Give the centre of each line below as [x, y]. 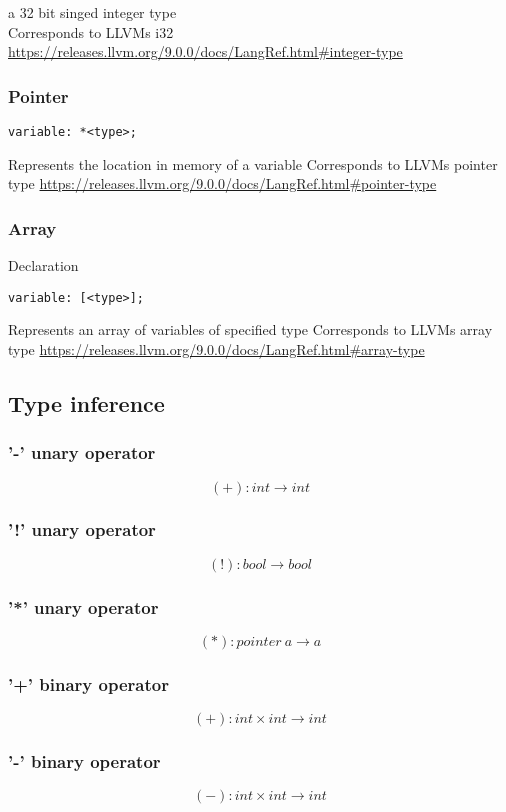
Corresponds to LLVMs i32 [91, 31]
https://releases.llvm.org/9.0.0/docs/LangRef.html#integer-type [205, 51]
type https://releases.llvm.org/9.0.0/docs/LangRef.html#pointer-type [222, 183]
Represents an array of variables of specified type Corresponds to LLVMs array [250, 329]
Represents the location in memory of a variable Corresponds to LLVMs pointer [253, 163]
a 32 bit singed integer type [92, 12]
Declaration [43, 265]
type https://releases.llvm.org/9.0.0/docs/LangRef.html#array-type [216, 348]
